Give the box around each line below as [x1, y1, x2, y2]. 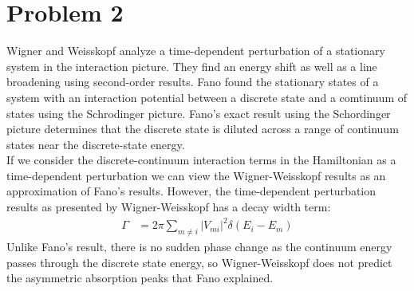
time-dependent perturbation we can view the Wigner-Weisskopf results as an [6, 167, 386, 183]
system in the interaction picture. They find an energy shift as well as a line [6, 57, 377, 74]
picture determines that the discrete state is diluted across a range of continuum [6, 120, 399, 137]
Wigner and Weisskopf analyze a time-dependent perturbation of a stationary [6, 42, 385, 59]
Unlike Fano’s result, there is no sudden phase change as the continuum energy [6, 238, 392, 254]
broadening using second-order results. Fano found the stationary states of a [6, 73, 379, 90]
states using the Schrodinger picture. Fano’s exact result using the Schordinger [6, 104, 391, 121]
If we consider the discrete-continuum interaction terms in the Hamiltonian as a [6, 151, 396, 168]
